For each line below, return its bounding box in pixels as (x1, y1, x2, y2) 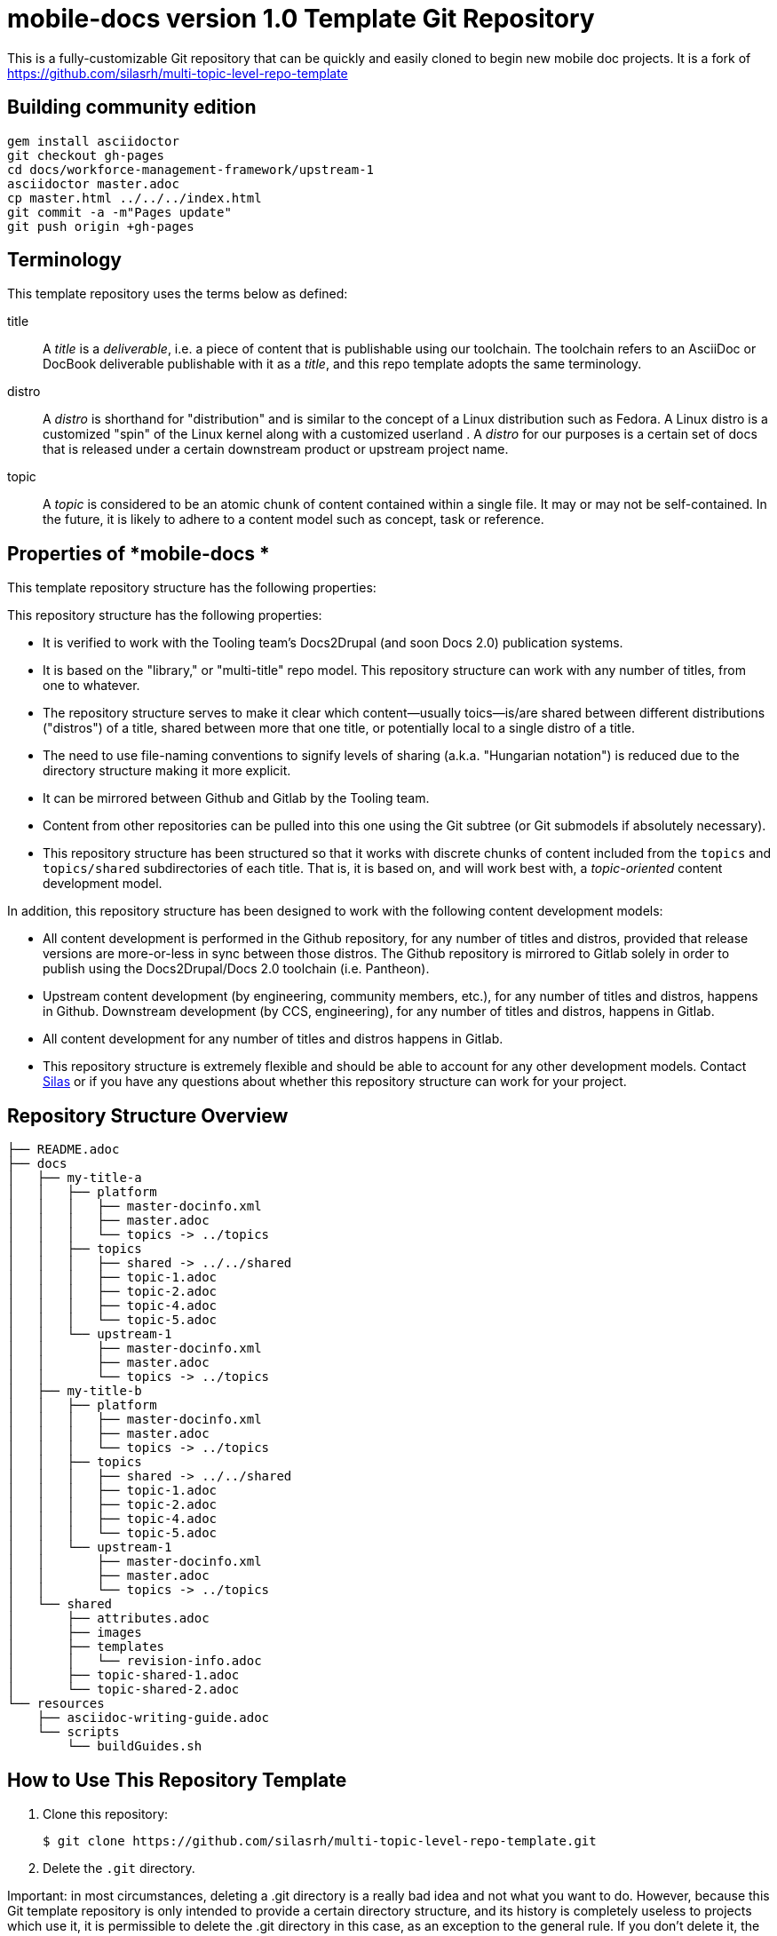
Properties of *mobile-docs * (7, 542, 270, 565)
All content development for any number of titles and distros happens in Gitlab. (43, 1031, 503, 1047)
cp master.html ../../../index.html (7, 190, 262, 205)
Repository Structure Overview (7, 1104, 289, 1127)
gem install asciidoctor (7, 133, 179, 148)
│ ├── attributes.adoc (7, 1611, 210, 1626)
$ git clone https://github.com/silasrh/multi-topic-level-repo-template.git (43, 1833, 597, 1848)
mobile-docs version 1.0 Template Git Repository (7, 4, 595, 34)
